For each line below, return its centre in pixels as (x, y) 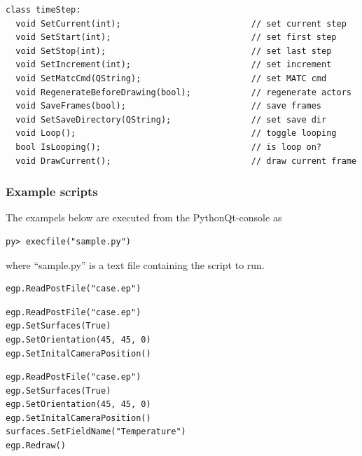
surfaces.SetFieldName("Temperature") (96, 432)
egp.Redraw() (36, 446)
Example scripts (52, 192)
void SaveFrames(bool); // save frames (169, 106)
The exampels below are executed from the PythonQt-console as (144, 217)
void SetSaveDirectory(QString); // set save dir (171, 119)
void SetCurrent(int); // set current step (181, 23)
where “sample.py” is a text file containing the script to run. (135, 264)
